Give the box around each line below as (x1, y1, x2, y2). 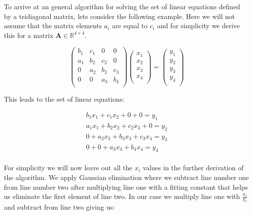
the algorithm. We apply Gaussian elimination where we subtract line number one (4, 172, 249, 182)
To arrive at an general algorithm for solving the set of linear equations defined (4, 1, 240, 11)
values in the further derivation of (143, 162, 244, 173)
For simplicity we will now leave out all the (4, 162, 133, 173)
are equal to (112, 20, 148, 31)
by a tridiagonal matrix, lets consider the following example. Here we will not (4, 11, 235, 21)
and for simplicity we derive (157, 20, 240, 31)
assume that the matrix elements (4, 20, 102, 31)
